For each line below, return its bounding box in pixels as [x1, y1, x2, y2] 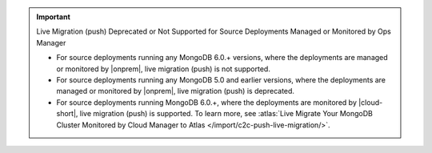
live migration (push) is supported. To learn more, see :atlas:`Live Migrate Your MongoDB [79, 109, 374, 119]
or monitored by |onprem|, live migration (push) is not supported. [56, 64, 271, 74]
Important [36, 12, 71, 22]
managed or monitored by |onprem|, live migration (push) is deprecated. [56, 87, 295, 96]
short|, [56, 109, 78, 119]
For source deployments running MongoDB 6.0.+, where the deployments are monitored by [56, 97, 358, 107]
